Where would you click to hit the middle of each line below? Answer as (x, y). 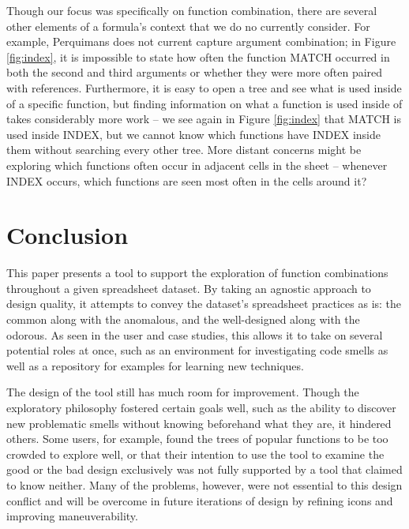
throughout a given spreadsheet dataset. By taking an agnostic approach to (189, 288)
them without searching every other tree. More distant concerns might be (184, 150)
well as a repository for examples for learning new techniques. (155, 365)
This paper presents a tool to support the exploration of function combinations (197, 273)
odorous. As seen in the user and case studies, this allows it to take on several (195, 334)
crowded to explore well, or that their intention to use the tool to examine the (195, 454)
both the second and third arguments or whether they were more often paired (195, 72)
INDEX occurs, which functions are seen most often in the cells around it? (187, 180)
